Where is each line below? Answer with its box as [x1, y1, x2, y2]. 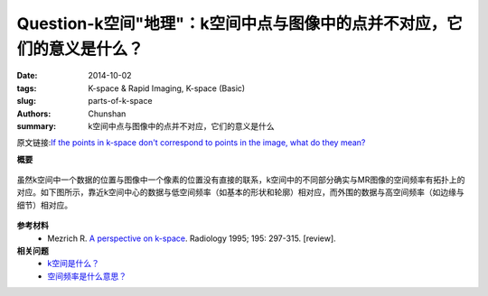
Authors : [16, 108, 52, 119]
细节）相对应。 [16, 199, 72, 210]
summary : [16, 120, 57, 131]
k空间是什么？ [47, 258, 99, 269]
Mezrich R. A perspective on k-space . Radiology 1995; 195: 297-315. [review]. [47, 233, 336, 244]
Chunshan [88, 108, 127, 119]
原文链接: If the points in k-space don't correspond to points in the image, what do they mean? [16, 137, 366, 148]
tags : [16, 82, 37, 94]
